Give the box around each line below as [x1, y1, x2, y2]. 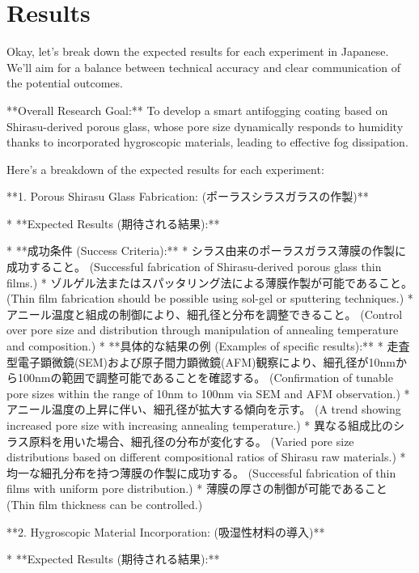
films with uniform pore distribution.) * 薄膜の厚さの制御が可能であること [6, 480, 387, 497]
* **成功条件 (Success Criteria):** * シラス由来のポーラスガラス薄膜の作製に [6, 242, 407, 259]
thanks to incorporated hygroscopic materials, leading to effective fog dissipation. [6, 134, 408, 151]
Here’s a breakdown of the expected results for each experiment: [6, 160, 324, 177]
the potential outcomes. [6, 74, 123, 91]
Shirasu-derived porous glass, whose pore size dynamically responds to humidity [6, 117, 404, 134]
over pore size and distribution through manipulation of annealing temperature [6, 321, 399, 338]
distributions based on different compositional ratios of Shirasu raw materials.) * [6, 448, 406, 465]
